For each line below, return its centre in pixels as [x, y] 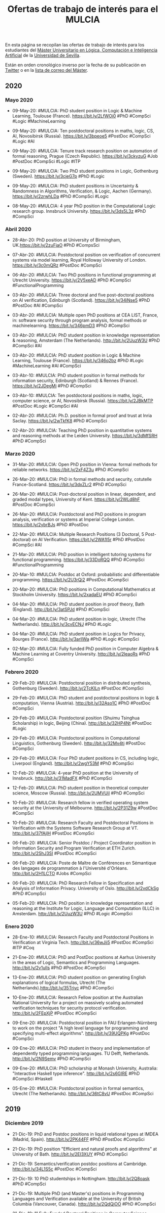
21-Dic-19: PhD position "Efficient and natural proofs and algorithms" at [84, 1149]
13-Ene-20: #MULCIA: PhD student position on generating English [79, 978]
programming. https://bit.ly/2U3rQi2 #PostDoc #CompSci [70, 580]
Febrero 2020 [22, 672]
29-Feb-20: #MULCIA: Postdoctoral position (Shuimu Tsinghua [76, 718]
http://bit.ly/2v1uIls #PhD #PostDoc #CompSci [59, 968]
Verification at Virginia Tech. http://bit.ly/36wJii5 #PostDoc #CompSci [83, 942]
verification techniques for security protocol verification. [69, 1008]
